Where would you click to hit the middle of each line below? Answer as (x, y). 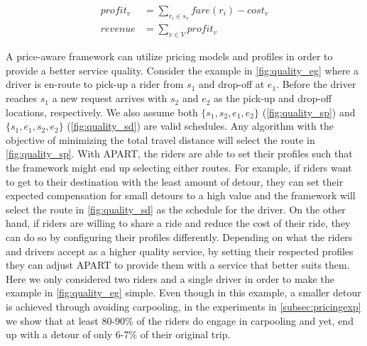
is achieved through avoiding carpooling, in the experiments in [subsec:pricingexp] (183, 306)
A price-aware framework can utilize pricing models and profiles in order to (169, 56)
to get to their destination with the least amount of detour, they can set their (175, 181)
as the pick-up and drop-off (273, 98)
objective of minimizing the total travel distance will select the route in (160, 139)
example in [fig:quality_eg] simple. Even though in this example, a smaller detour (183, 292)
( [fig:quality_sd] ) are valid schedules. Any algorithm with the (200, 126)
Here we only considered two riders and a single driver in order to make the (170, 278)
